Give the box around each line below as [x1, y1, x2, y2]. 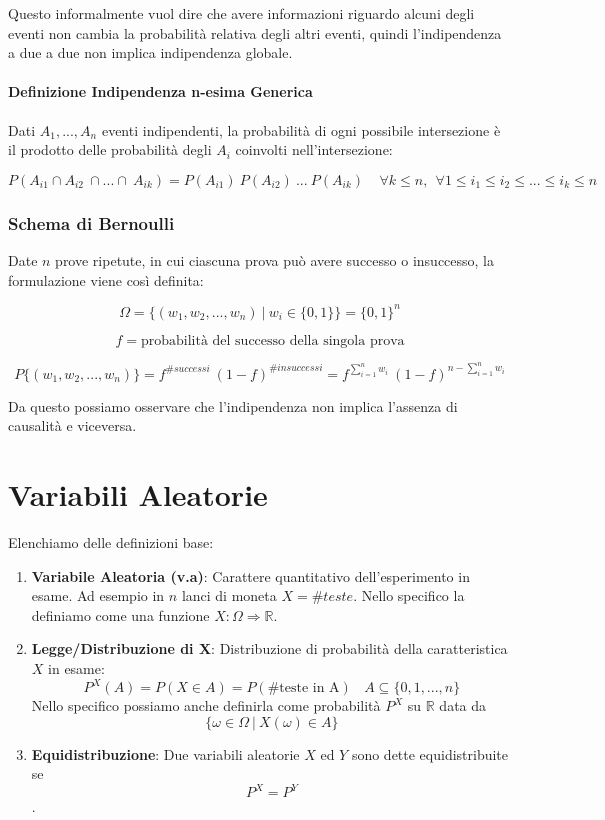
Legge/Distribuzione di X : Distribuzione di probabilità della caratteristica [31, 638, 508, 659]
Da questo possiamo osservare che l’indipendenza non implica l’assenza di [8, 395, 458, 416]
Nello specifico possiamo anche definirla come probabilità [31, 695, 381, 716]
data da [439, 695, 487, 716]
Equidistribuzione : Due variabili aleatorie [31, 743, 300, 764]
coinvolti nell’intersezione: [235, 139, 393, 160]
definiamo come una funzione [31, 604, 210, 625]
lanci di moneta [181, 585, 277, 606]
